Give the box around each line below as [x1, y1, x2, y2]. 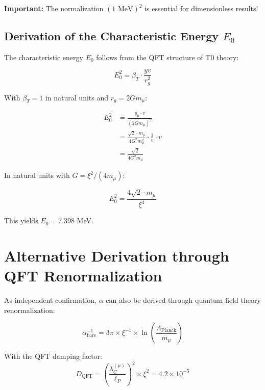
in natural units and [45, 92, 109, 102]
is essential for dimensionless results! [144, 3, 258, 13]
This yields [4, 215, 38, 226]
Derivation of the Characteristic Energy [4, 28, 219, 43]
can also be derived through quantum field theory [106, 294, 261, 305]
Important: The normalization [4, 3, 104, 13]
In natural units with [4, 170, 70, 180]
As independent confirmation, [4, 294, 97, 305]
